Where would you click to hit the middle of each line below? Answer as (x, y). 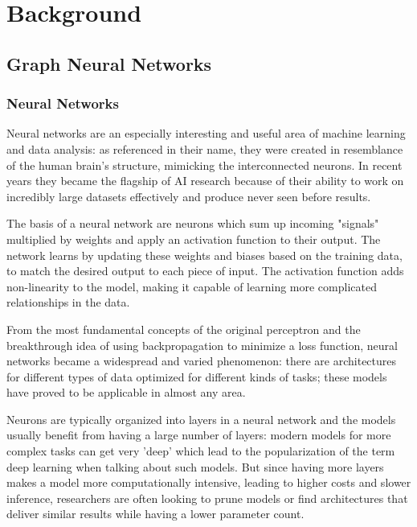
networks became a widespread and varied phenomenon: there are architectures (202, 361)
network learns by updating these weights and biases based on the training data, (204, 255)
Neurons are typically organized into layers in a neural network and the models (201, 419)
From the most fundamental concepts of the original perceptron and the (184, 329)
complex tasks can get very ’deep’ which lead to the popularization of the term (201, 451)
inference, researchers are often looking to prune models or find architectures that (207, 498)
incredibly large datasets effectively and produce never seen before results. (189, 196)
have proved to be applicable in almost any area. (126, 392)
